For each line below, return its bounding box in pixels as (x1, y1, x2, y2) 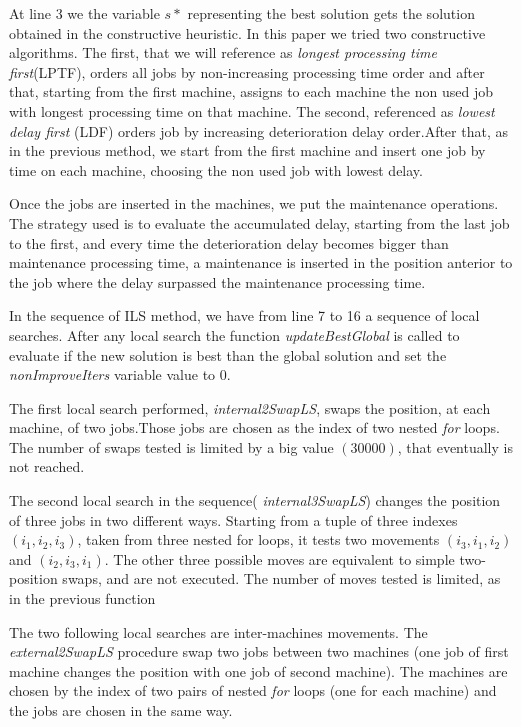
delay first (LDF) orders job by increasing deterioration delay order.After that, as (9, 120, 508, 141)
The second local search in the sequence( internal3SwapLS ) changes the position (9, 490, 501, 511)
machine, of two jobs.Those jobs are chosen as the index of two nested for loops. (9, 417, 500, 438)
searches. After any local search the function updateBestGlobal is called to (9, 324, 460, 345)
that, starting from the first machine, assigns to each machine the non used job (9, 81, 493, 102)
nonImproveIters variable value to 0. (9, 364, 231, 385)
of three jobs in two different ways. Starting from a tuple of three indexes (9, 509, 458, 530)
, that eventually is (397, 436, 513, 457)
